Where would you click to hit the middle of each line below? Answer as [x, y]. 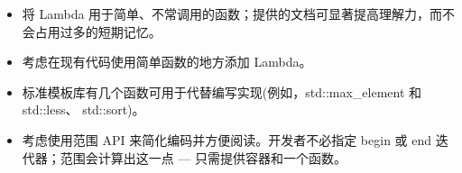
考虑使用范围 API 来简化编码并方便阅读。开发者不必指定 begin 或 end [227, 139]
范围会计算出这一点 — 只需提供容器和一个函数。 [203, 157]
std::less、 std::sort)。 [83, 109]
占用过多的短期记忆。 [98, 31]
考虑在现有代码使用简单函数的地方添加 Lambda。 [167, 62]
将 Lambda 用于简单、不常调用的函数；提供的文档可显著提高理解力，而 [232, 14]
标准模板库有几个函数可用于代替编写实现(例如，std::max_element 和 [222, 91]
